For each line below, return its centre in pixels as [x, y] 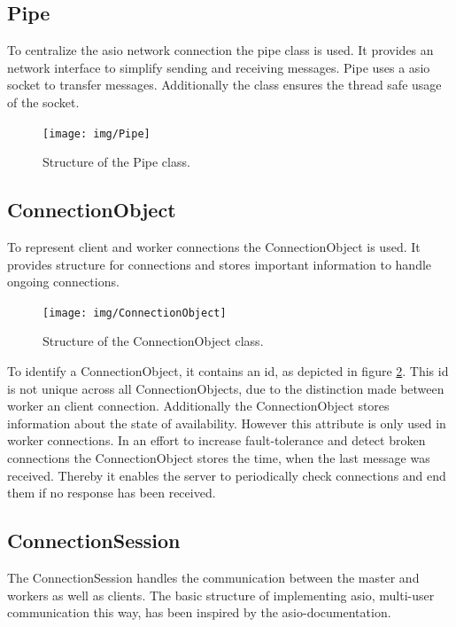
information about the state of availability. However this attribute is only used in [227, 423]
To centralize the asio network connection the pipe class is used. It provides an [220, 50]
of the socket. [43, 102]
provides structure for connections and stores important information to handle [220, 264]
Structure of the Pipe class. [116, 162]
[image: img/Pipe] [97, 133]
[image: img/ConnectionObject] [135, 313]
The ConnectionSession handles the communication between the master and [213, 578]
